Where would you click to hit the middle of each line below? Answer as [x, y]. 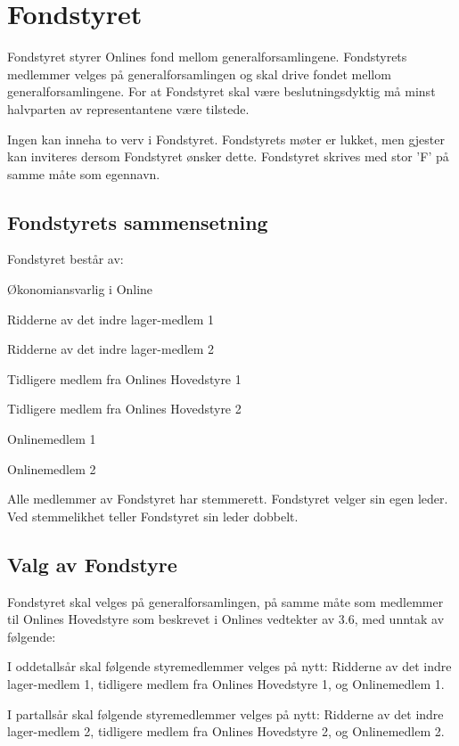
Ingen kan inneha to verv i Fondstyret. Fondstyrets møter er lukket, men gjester [226, 139]
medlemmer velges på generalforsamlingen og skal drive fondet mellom [199, 74]
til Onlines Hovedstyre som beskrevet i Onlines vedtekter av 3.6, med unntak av [226, 619]
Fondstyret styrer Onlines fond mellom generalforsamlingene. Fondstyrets [207, 57]
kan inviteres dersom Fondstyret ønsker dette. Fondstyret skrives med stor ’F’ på [228, 156]
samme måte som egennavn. [84, 173]
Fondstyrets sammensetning [138, 221]
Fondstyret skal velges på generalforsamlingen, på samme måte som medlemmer [225, 601]
